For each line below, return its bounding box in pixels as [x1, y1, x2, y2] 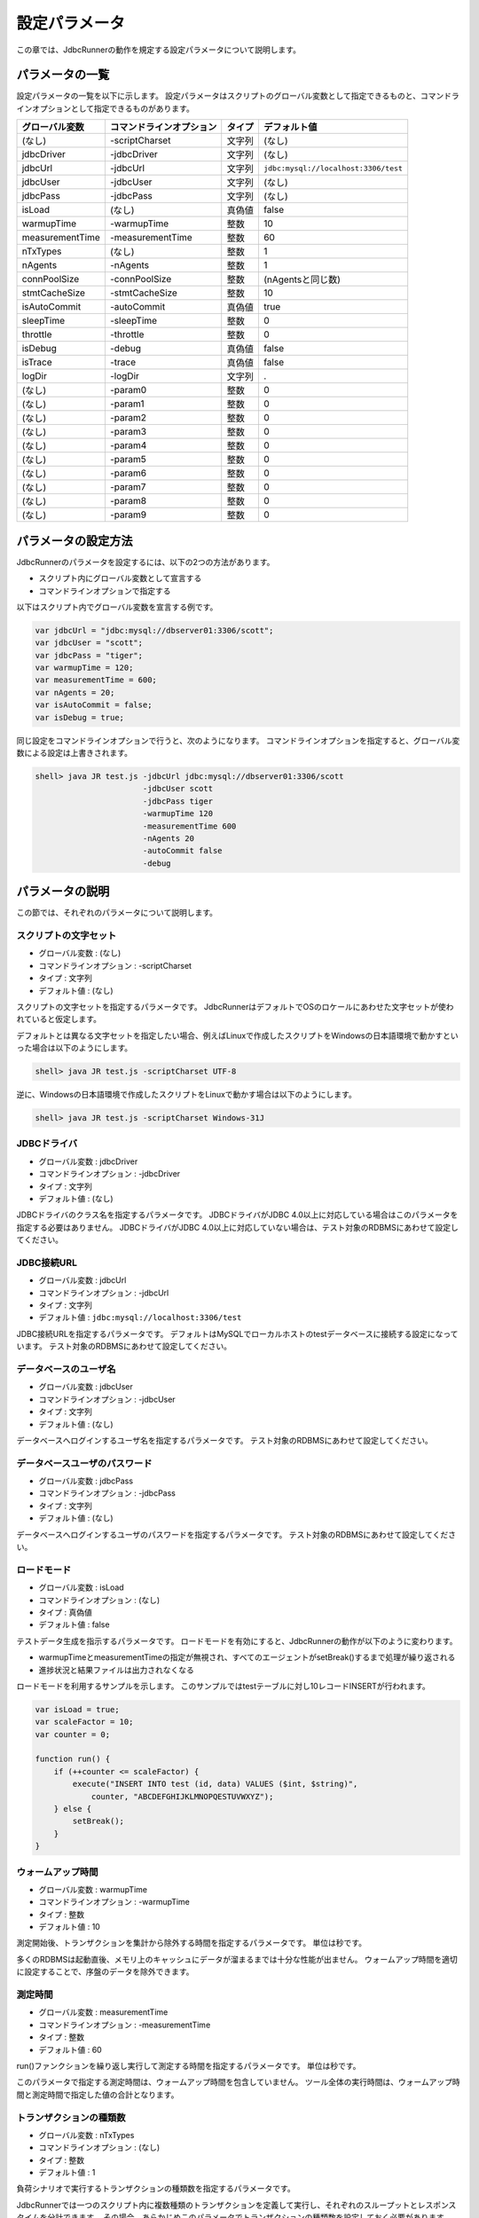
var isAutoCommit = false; [35, 700, 153, 710]
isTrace [21, 356, 52, 368]
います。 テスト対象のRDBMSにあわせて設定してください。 [16, 1341, 232, 1352]
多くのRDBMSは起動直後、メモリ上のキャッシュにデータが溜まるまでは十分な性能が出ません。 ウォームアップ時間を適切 [16, 1954, 458, 1964]
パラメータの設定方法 [16, 533, 133, 548]
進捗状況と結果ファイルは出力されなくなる [38, 1664, 194, 1675]
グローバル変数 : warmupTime [38, 1884, 148, 1894]
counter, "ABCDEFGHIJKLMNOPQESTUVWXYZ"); [90, 1791, 274, 1801]
